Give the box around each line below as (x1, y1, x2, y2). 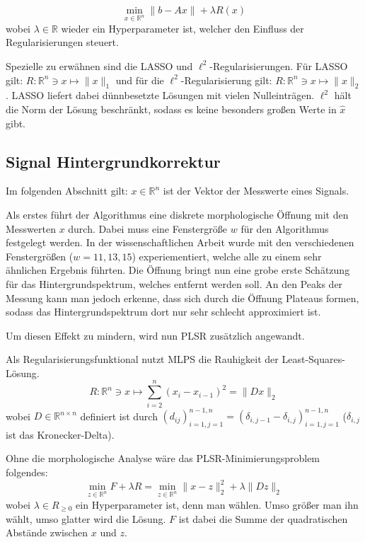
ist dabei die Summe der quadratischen (178, 511, 348, 526)
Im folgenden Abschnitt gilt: (6, 183, 128, 198)
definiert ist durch (80, 408, 158, 423)
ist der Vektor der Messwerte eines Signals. (163, 183, 349, 198)
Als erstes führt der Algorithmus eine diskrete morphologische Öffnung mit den (6, 207, 349, 221)
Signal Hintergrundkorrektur (6, 150, 221, 172)
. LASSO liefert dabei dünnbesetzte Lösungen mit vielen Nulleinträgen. (6, 88, 315, 103)
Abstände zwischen (6, 525, 88, 540)
